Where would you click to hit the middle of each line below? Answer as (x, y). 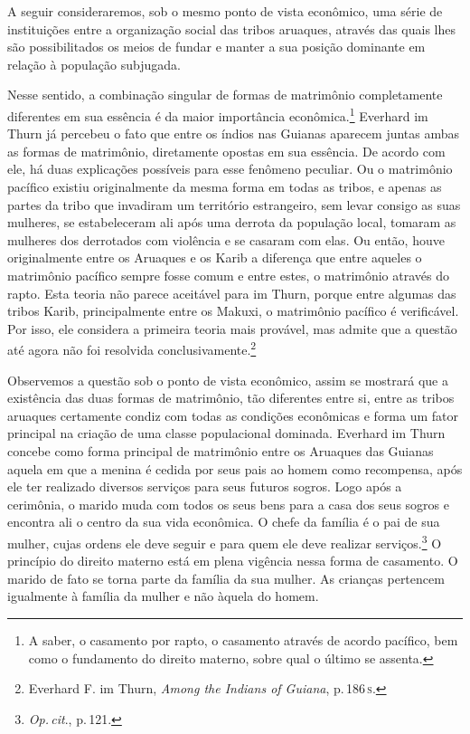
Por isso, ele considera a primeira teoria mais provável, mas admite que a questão (232, 328)
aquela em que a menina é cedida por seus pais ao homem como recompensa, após (235, 468)
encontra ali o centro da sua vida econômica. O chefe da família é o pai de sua (224, 522)
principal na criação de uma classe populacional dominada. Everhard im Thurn (226, 433)
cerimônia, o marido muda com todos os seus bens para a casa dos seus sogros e (228, 504)
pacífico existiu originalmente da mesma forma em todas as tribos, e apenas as (225, 186)
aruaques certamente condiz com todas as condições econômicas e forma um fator (233, 415)
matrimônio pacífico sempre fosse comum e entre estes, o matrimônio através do (229, 275)
